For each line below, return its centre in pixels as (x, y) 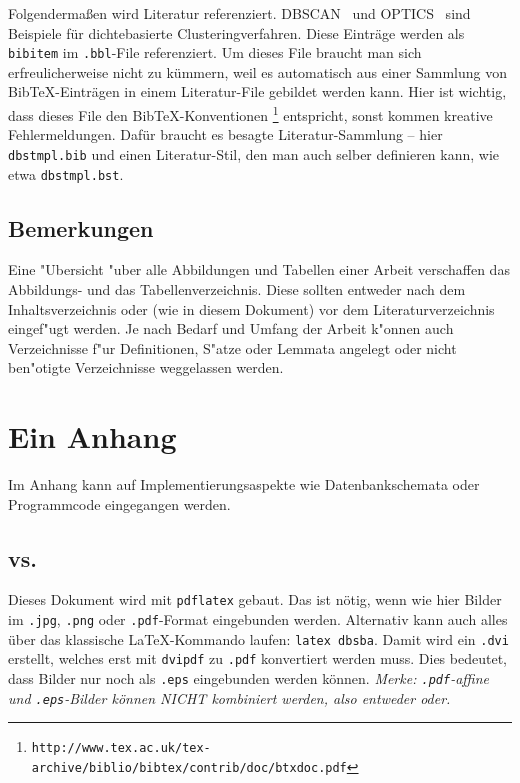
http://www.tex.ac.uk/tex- (121, 748)
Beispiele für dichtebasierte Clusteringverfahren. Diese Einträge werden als (236, 32)
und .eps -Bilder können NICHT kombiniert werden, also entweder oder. (229, 697)
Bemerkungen (81, 227)
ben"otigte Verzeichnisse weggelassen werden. (146, 367)
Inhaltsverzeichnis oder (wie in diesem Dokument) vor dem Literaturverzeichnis (251, 308)
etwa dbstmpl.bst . (66, 173)
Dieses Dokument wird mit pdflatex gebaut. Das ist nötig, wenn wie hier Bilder (255, 599)
